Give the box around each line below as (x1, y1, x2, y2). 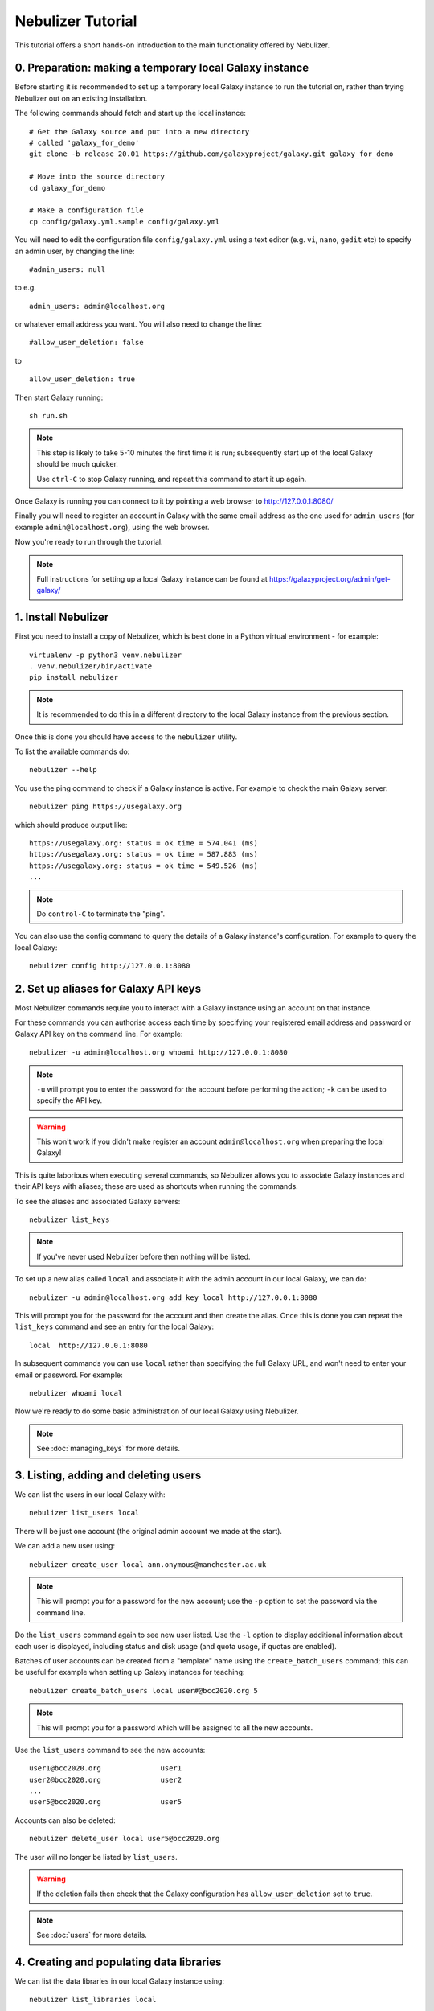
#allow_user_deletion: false (29, 338, 144, 348)
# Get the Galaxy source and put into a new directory (29, 127, 250, 136)
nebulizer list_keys (29, 1215, 110, 1224)
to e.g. (14, 282, 36, 293)
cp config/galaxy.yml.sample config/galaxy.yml (29, 217, 220, 226)
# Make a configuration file (29, 206, 144, 215)
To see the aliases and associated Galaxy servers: (14, 1196, 181, 1206)
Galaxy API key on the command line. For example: (14, 1029, 183, 1038)
